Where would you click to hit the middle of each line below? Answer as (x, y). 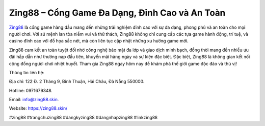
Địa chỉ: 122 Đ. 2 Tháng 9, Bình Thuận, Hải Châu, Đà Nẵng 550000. (77, 82)
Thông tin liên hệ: (27, 72)
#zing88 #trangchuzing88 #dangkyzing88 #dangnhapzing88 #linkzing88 (83, 117)
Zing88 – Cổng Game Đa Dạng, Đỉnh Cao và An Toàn (117, 13)
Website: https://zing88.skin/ (38, 108)
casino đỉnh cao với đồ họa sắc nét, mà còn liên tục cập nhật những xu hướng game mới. (99, 41)
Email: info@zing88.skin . (34, 100)
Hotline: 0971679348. (31, 90)
